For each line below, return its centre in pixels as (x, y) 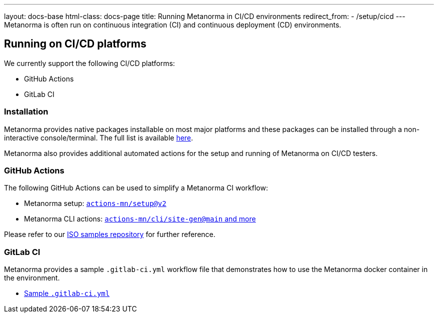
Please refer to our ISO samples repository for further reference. (110, 234)
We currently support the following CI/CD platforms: (89, 63)
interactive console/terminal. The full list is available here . (99, 137)
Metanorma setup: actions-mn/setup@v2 (95, 203)
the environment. (32, 278)
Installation (26, 112)
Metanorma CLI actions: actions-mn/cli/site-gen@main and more (140, 219)
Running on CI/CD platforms (75, 44)
